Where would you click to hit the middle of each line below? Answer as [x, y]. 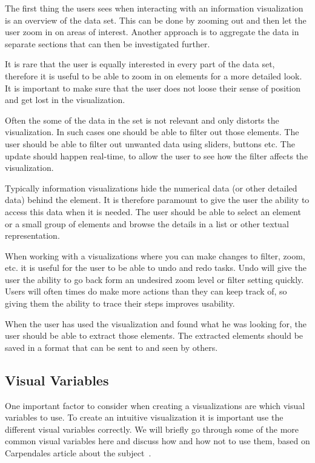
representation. [32, 235]
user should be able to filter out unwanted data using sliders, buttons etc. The [150, 143]
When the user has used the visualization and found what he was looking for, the [156, 323]
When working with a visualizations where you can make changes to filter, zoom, [155, 255]
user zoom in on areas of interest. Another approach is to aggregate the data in [152, 32]
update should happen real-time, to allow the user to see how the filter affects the [157, 155]
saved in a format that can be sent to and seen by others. [111, 347]
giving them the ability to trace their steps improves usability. [120, 303]
